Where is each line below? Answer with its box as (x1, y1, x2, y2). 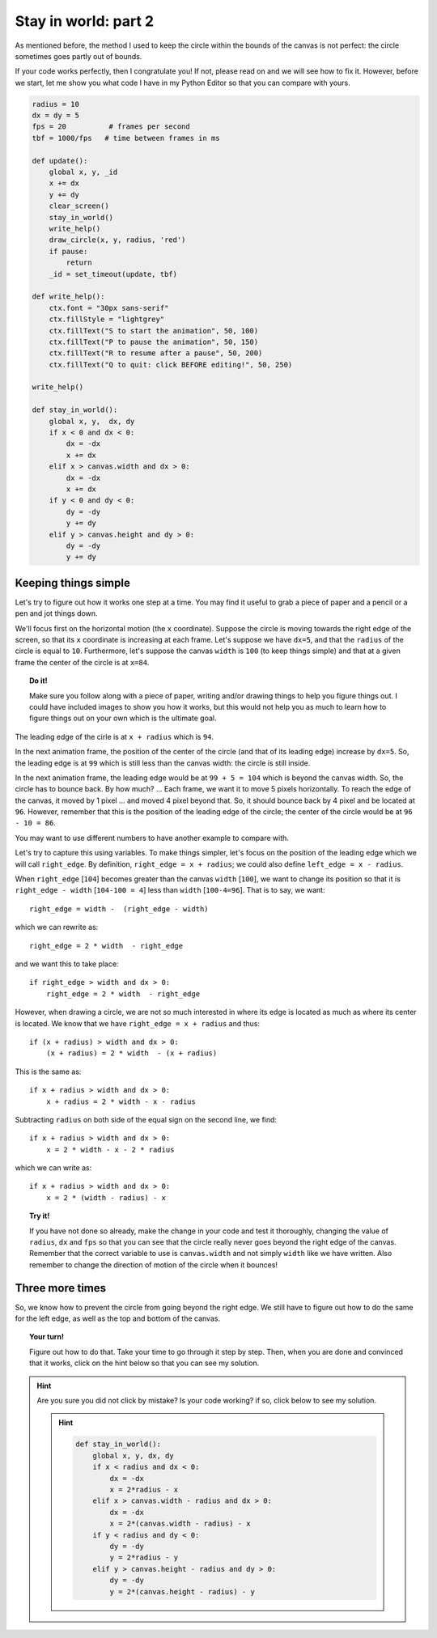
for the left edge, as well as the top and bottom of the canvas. (15, 1313, 221, 1323)
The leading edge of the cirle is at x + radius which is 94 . (15, 732, 214, 741)
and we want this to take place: (15, 959, 119, 969)
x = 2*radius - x (109, 1485, 178, 1494)
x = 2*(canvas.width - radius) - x (109, 1519, 251, 1529)
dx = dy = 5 (32, 111, 80, 121)
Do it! (29, 676, 48, 685)
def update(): (32, 156, 88, 165)
